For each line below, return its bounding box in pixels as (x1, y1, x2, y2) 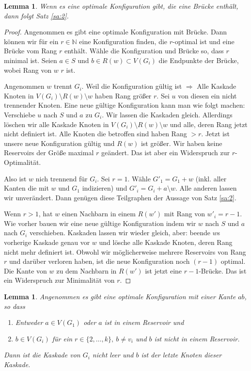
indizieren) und (82, 183, 127, 193)
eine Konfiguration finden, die (79, 36, 168, 46)
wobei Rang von (4, 65, 52, 75)
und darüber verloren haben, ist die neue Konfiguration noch (9, 256, 190, 266)
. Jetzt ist (201, 129, 230, 139)
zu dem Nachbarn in (56, 265, 117, 275)
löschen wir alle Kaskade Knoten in (4, 119, 109, 129)
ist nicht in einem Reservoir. (154, 333, 240, 343)
